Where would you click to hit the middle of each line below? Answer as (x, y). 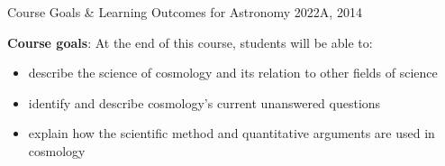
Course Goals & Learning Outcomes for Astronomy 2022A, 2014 (185, 12)
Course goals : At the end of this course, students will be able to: (190, 42)
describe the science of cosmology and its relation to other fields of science (233, 73)
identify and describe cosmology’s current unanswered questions (204, 102)
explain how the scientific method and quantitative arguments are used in (232, 133)
